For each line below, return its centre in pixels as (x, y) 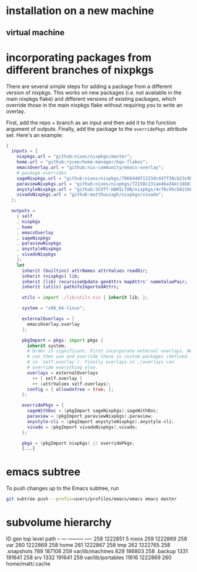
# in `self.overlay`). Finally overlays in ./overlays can (101, 362)
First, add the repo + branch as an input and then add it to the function (91, 122)
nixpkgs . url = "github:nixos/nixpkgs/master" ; (74, 156)
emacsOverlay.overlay (54, 324)
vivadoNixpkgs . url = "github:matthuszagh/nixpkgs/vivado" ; (90, 195)
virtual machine (35, 33)
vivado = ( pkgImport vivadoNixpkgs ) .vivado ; (82, 427)
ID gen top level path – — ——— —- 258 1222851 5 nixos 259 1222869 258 (97, 539)
